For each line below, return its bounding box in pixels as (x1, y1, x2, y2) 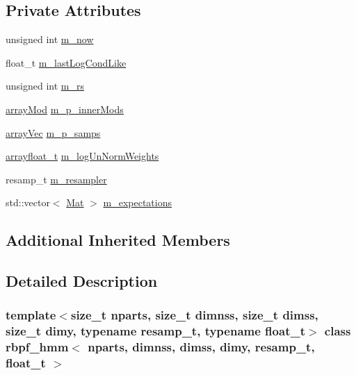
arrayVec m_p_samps (6, 125, 101, 140)
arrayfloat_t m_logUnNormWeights (6, 149, 159, 163)
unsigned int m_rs (6, 78, 84, 93)
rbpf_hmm (6, 338, 69, 356)
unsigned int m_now (6, 32, 94, 47)
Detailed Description (6, 270, 158, 292)
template (6, 306, 56, 324)
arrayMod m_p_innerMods (6, 101, 124, 116)
